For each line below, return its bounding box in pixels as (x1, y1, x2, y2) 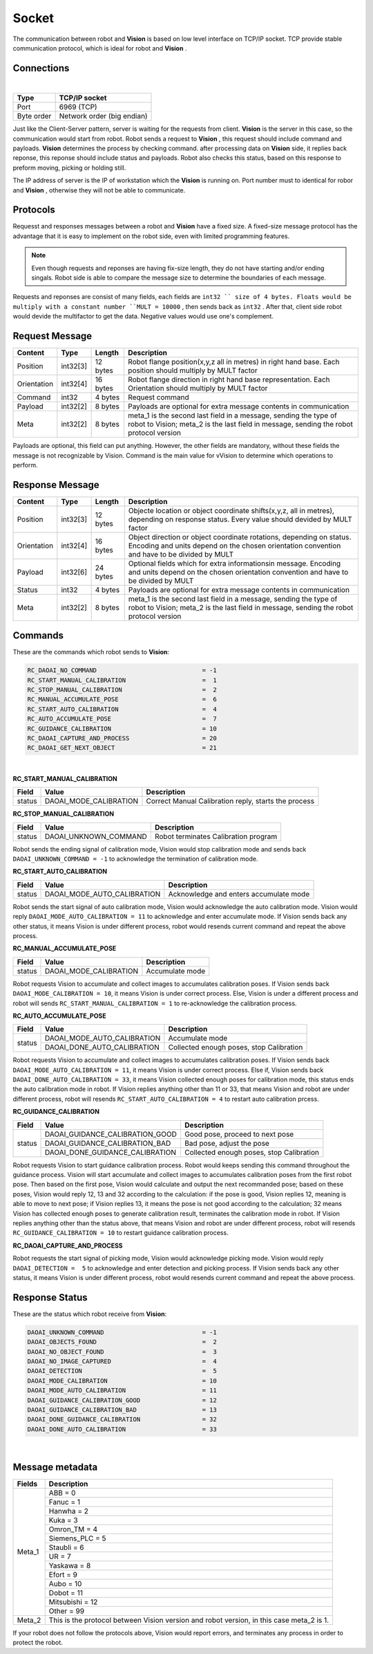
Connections (12, 62, 70, 74)
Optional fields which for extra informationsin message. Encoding (128, 558, 341, 568)
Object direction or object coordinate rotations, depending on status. (128, 532, 352, 541)
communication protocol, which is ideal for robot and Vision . (12, 44, 187, 52)
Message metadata (12, 1461, 98, 1473)
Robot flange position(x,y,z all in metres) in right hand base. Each (128, 357, 340, 367)
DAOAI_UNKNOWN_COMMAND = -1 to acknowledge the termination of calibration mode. (12, 854, 258, 863)
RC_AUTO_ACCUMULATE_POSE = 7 (27, 715, 217, 723)
